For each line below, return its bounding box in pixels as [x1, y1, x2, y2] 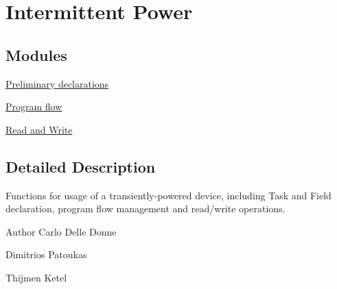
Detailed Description [5, 155, 156, 177]
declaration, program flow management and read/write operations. [5, 201, 286, 216]
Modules [5, 44, 67, 65]
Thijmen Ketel [5, 270, 67, 284]
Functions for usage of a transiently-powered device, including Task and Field [5, 188, 332, 202]
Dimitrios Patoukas [5, 247, 87, 262]
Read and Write [5, 122, 73, 136]
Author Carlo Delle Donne [5, 224, 117, 238]
